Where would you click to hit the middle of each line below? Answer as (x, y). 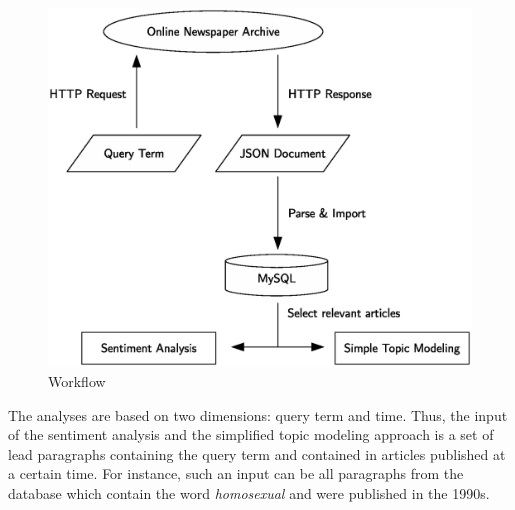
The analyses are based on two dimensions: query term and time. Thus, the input (258, 414)
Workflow (77, 381)
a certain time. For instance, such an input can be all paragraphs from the (236, 473)
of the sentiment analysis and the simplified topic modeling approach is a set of (251, 434)
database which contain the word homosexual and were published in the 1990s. (249, 492)
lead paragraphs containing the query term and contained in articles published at (257, 453)
